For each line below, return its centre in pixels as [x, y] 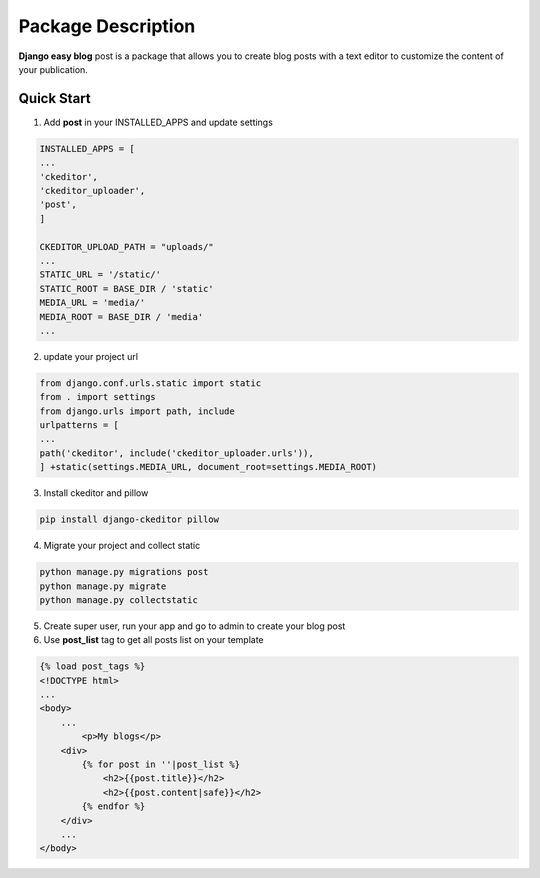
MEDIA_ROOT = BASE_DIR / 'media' [121, 316]
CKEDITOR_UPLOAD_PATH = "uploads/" [126, 246]
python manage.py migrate [103, 586]
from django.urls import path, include [137, 411]
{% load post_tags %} [92, 666]
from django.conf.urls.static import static [150, 383]
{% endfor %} [113, 806]
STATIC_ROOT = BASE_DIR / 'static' [126, 288]
